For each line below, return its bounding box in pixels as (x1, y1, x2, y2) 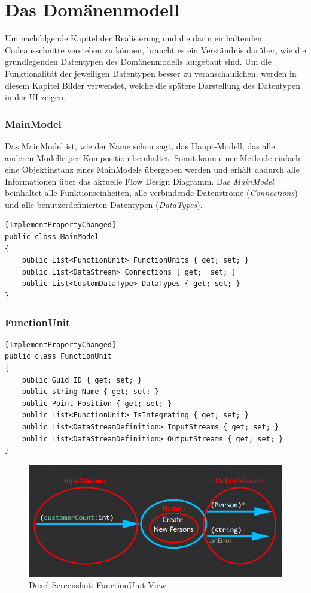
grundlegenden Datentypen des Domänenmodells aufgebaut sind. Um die (5, 55, 272, 68)
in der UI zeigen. (5, 91, 66, 103)
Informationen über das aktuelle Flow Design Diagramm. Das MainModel (5, 174, 274, 187)
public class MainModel (5, 233, 99, 242)
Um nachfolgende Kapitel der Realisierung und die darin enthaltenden (5, 32, 262, 44)
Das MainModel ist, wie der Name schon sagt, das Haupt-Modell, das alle (5, 139, 275, 152)
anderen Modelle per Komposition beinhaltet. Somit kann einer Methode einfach (5, 151, 300, 164)
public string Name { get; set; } (22, 387, 159, 396)
